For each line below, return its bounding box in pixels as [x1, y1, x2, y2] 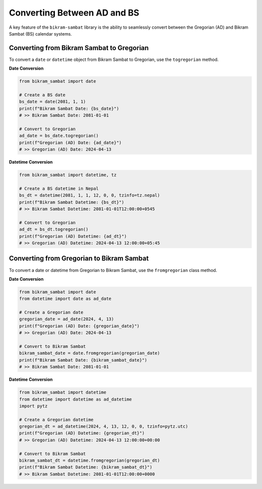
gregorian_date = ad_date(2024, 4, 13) [19, 316, 114, 322]
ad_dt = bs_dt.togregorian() [19, 227, 89, 232]
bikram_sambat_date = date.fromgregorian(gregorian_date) [19, 350, 160, 356]
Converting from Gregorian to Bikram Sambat [9, 254, 149, 263]
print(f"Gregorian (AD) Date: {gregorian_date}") [19, 323, 140, 328]
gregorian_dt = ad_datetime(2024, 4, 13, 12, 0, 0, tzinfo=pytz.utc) [19, 424, 188, 429]
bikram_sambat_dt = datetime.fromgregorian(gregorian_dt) [19, 458, 160, 463]
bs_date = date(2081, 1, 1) [19, 99, 86, 105]
